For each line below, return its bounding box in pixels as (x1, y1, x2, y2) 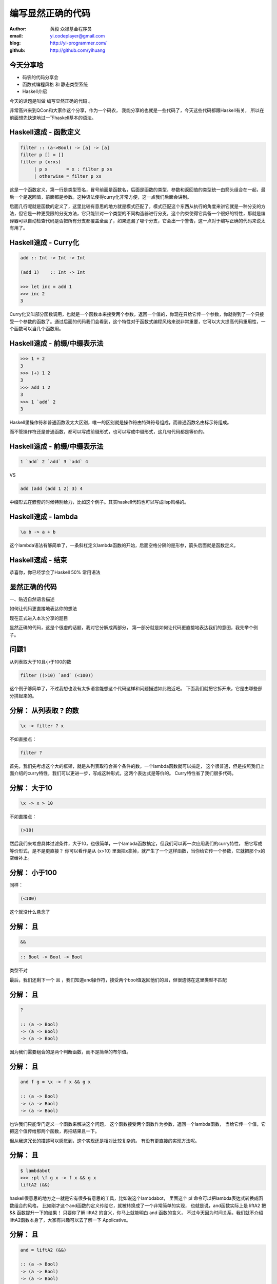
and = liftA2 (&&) (20, 1247, 67, 1253)
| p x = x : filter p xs (33, 166, 113, 172)
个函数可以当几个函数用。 (9, 326, 64, 332)
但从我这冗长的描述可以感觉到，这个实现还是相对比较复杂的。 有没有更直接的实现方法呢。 (9, 1138, 200, 1144)
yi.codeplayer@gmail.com (50, 32, 105, 39)
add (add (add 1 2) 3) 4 (20, 486, 83, 492)
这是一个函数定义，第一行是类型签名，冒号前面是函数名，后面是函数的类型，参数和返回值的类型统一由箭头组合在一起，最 (9, 186, 266, 193)
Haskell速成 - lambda (9, 513, 78, 521)
